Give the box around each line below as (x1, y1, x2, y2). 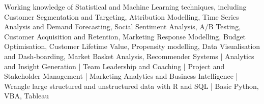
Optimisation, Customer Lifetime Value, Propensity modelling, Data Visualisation (4, 41, 260, 51)
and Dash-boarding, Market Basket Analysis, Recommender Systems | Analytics (4, 50, 254, 61)
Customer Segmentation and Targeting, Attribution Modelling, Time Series (4, 11, 239, 22)
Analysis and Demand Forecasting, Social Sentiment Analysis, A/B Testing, (4, 21, 241, 32)
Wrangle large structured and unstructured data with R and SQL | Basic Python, (4, 80, 259, 91)
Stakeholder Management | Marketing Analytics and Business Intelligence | (4, 71, 238, 81)
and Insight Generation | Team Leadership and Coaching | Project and (4, 61, 225, 71)
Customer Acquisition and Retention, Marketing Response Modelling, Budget (4, 31, 246, 41)
